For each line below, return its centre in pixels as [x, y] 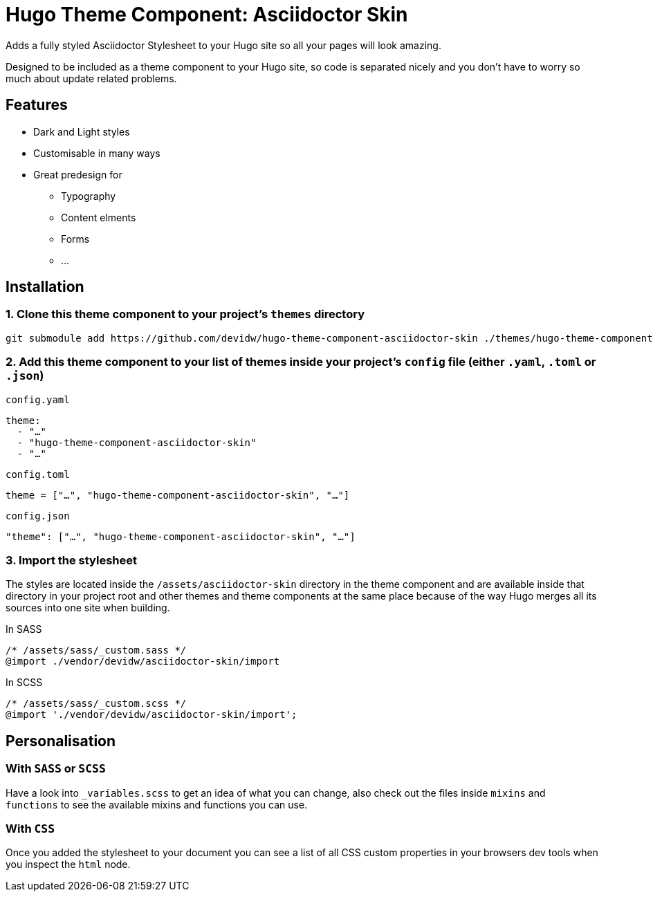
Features [37, 105]
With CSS [30, 828]
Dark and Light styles [82, 131]
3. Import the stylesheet [72, 560]
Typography [89, 196]
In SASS [24, 629]
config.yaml [38, 399]
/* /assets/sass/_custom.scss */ [96, 704]
